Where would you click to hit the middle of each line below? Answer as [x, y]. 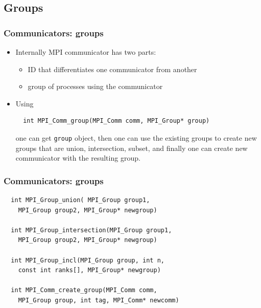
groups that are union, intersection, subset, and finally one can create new [132, 148]
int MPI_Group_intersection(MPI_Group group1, [91, 230]
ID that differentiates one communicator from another [112, 69]
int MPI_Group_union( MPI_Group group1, [80, 200]
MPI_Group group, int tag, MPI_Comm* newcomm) [99, 300]
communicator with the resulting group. [78, 158]
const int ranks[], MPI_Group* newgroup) [89, 270]
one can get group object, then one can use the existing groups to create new [136, 137]
